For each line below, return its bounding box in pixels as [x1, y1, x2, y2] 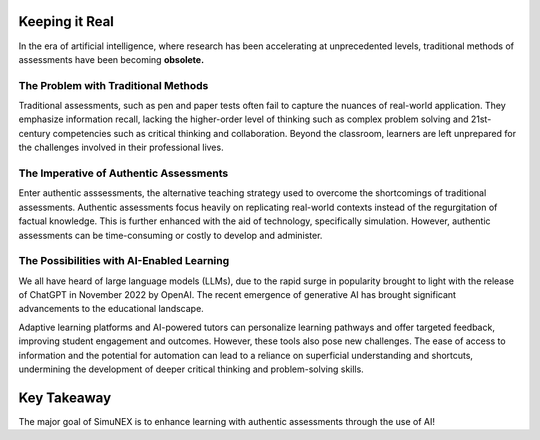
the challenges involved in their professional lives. [18, 141, 224, 154]
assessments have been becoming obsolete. [18, 53, 205, 65]
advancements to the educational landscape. [18, 303, 204, 315]
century [18, 127, 51, 139]
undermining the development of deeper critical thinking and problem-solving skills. [18, 363, 364, 375]
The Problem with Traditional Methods [18, 78, 209, 92]
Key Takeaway [18, 389, 112, 406]
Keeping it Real [18, 13, 115, 30]
